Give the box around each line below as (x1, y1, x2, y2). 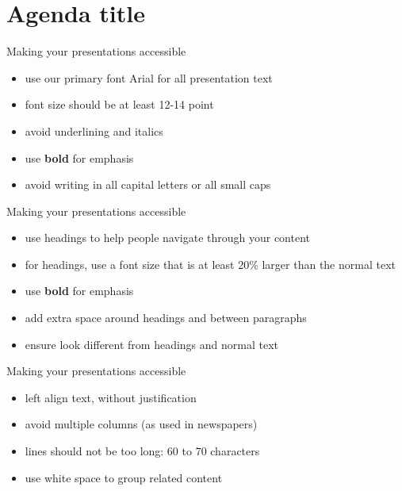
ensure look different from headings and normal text (25, 336, 279, 352)
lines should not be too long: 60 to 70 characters (25, 443, 260, 459)
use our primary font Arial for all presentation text (25, 69, 273, 86)
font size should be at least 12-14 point (25, 96, 214, 113)
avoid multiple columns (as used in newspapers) (25, 416, 258, 432)
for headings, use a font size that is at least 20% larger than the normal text (25, 255, 396, 272)
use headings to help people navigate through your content (25, 229, 310, 246)
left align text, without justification (25, 389, 197, 405)
